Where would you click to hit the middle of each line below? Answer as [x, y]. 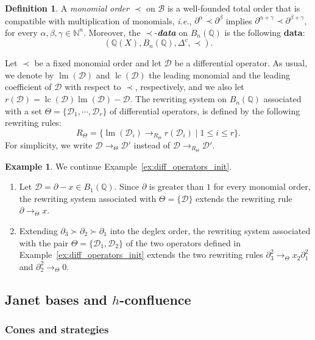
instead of [152, 144]
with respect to [93, 87]
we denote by [30, 75]
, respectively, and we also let [189, 87]
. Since [126, 186]
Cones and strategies [57, 329]
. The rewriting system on [178, 99]
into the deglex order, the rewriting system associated [210, 230]
